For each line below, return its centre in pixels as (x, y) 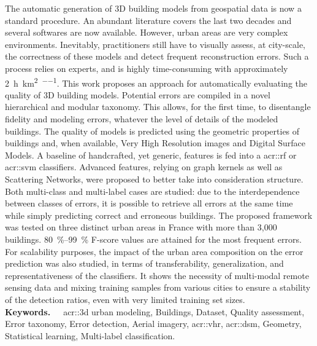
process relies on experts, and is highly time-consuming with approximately (147, 68)
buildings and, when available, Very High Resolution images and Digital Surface (155, 143)
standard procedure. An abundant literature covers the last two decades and (148, 20)
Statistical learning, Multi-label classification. (90, 335)
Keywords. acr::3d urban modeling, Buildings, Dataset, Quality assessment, (155, 311)
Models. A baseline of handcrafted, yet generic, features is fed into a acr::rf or (151, 155)
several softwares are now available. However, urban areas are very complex (147, 32)
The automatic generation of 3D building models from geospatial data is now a (153, 8)
